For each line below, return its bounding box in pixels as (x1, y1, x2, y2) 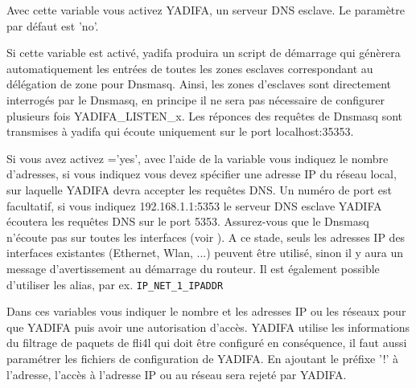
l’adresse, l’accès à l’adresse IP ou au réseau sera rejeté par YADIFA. (6, 366, 347, 382)
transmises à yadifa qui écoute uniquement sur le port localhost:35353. (6, 123, 354, 140)
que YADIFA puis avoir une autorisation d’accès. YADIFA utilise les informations (6, 318, 410, 335)
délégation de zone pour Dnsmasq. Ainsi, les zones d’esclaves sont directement (6, 76, 391, 92)
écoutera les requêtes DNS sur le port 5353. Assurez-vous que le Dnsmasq (6, 213, 369, 230)
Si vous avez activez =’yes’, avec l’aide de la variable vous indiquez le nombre (6, 149, 389, 166)
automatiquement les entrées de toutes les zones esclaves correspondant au (6, 59, 373, 76)
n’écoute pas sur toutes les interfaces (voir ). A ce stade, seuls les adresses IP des (6, 228, 406, 245)
